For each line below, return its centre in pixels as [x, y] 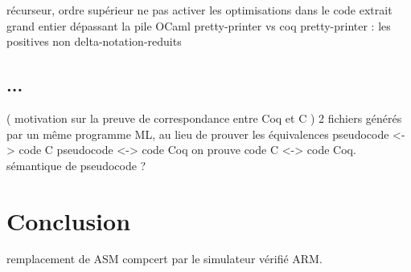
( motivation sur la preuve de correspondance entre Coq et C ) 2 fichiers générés [204, 118]
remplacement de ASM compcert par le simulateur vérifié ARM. [164, 259]
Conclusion [69, 220]
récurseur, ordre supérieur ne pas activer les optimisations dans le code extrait [199, 10]
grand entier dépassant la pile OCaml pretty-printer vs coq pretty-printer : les [199, 25]
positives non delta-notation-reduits [94, 41]
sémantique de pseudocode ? [76, 165]
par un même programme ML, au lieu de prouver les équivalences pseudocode [198, 134]
